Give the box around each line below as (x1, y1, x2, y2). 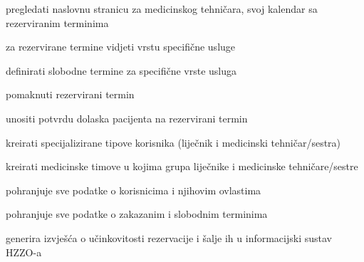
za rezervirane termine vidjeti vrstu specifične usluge (6, 39, 236, 54)
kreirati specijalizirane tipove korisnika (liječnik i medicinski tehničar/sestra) (6, 135, 341, 150)
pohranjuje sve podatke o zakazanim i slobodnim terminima (6, 206, 268, 221)
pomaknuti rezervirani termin (6, 87, 135, 102)
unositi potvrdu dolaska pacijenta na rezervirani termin (6, 110, 248, 125)
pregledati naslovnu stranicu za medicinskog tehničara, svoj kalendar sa (6, 1, 318, 16)
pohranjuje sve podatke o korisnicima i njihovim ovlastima (6, 182, 261, 197)
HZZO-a (6, 244, 42, 259)
